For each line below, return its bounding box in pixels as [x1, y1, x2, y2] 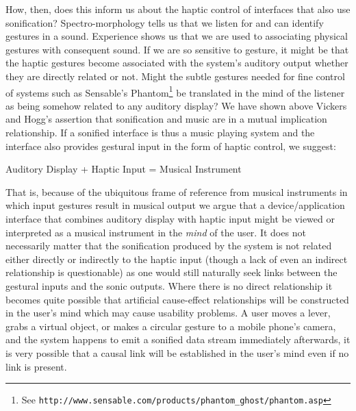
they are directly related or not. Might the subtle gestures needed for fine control [5, 68, 345, 83]
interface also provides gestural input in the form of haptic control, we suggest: [5, 138, 336, 153]
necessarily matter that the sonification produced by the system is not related [5, 238, 332, 253]
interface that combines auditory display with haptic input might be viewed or [5, 211, 335, 225]
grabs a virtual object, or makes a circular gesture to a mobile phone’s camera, [5, 319, 336, 333]
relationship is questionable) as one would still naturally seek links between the [5, 265, 338, 279]
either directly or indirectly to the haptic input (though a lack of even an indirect [5, 251, 348, 266]
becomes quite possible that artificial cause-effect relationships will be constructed [5, 292, 349, 306]
